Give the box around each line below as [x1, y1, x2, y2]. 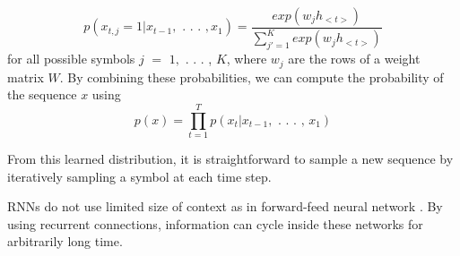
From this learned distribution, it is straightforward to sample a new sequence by [7, 149, 454, 167]
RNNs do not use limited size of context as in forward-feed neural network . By [7, 197, 443, 216]
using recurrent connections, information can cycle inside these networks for [7, 214, 423, 233]
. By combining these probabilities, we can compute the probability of [59, 67, 444, 86]
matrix [7, 67, 44, 86]
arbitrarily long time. [7, 232, 123, 251]
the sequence [7, 85, 77, 104]
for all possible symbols [7, 49, 135, 68]
